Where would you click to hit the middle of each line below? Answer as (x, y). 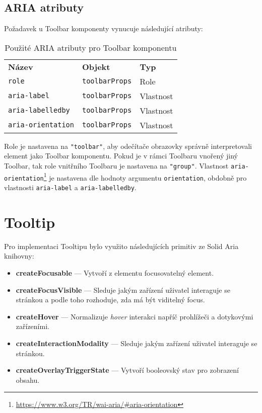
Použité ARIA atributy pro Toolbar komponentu (91, 47)
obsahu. (28, 380)
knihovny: (19, 256)
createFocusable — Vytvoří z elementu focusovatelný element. (115, 272)
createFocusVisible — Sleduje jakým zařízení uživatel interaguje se (123, 290)
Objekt (96, 66)
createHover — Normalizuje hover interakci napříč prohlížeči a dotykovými (135, 316)
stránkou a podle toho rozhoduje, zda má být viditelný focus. (110, 300)
